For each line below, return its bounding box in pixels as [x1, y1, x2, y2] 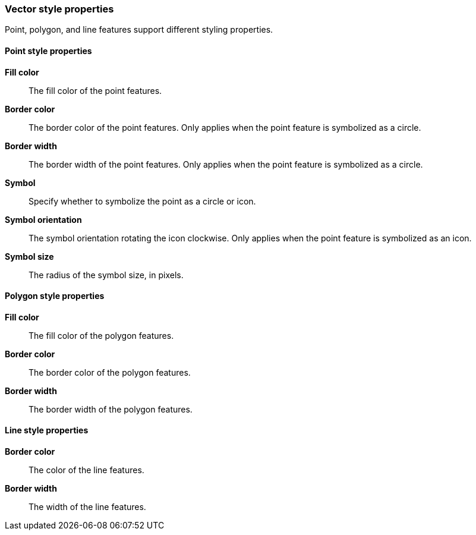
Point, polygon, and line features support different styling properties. [5, 24, 273, 35]
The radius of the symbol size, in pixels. [29, 269, 184, 280]
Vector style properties [5, 3, 114, 15]
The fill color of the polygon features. [29, 330, 174, 341]
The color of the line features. [29, 465, 144, 476]
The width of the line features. [29, 502, 146, 512]
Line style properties [5, 425, 89, 436]
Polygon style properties [5, 291, 105, 301]
